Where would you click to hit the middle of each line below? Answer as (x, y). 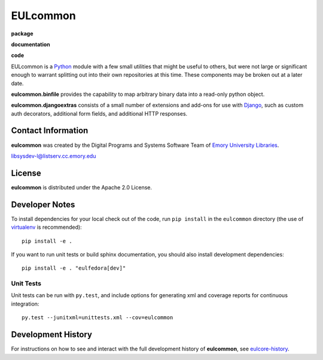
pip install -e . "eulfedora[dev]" (74, 268)
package (22, 34)
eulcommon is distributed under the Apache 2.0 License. (82, 187)
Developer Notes (43, 205)
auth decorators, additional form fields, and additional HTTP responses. (99, 113)
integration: (25, 304)
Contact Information (50, 131)
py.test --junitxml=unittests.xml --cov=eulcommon (97, 318)
